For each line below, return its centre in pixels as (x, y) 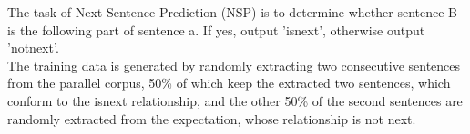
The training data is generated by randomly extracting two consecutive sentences (234, 65)
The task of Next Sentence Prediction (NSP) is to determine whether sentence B (232, 12)
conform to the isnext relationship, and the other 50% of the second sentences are (235, 100)
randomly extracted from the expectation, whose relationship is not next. (212, 118)
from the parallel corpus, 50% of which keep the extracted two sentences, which (229, 83)
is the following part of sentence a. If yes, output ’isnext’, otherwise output (216, 29)
